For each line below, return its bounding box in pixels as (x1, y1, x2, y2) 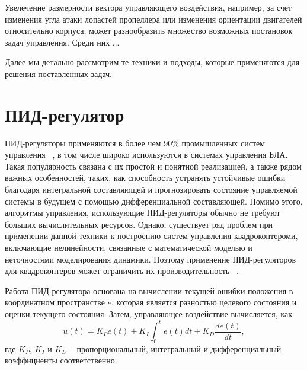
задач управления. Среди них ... (5, 36, 120, 48)
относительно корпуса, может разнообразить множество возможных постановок (5, 24, 293, 37)
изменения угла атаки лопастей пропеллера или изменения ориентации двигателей (5, 12, 302, 25)
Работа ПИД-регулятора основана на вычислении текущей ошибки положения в (5, 284, 293, 296)
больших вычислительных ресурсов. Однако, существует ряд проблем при (5, 218, 273, 230)
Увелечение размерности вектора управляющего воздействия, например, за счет (5, 1, 292, 13)
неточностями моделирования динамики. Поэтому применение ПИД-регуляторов (5, 253, 296, 265)
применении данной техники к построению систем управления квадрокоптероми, (5, 229, 298, 242)
